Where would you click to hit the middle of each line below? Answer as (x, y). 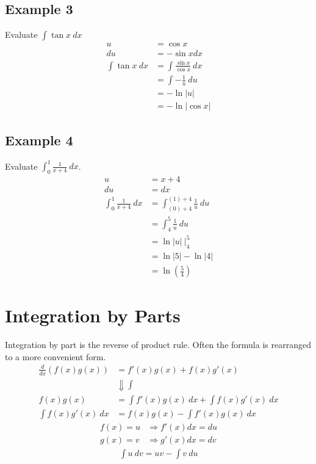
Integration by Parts (93, 315)
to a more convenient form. (56, 356)
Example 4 (39, 140)
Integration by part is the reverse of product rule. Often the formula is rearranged (158, 345)
